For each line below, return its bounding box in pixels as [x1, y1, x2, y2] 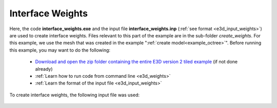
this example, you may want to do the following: [9, 47, 110, 53]
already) [35, 66, 53, 72]
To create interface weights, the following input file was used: [9, 92, 140, 98]
